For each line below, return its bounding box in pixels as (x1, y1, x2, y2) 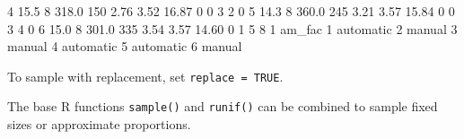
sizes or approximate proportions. (7, 115, 191, 134)
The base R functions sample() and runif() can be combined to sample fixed (7, 97, 438, 116)
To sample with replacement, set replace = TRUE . (7, 66, 284, 85)
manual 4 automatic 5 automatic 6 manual (7, 37, 242, 56)
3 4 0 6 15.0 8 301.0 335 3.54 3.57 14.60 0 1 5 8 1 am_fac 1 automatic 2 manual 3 (7, 19, 458, 38)
